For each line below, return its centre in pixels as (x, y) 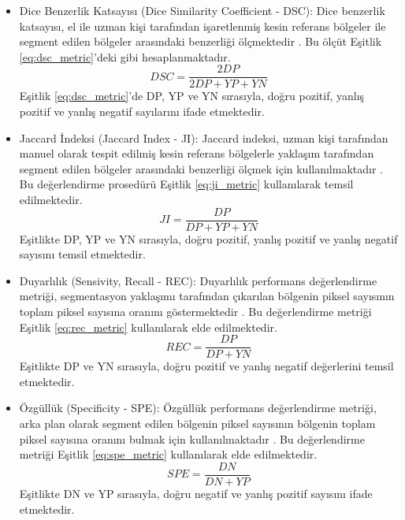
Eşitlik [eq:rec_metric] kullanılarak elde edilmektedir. (148, 327)
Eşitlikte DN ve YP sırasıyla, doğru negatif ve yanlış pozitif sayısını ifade (196, 493)
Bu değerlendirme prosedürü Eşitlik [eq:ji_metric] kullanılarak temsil (186, 184)
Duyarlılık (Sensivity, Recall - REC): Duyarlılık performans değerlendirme (198, 280)
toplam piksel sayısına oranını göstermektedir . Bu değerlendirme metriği (195, 312)
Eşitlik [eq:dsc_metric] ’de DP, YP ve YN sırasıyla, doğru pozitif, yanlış (192, 96)
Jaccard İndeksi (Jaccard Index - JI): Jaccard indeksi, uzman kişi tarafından (204, 137)
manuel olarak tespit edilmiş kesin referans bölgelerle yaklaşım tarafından (197, 153)
